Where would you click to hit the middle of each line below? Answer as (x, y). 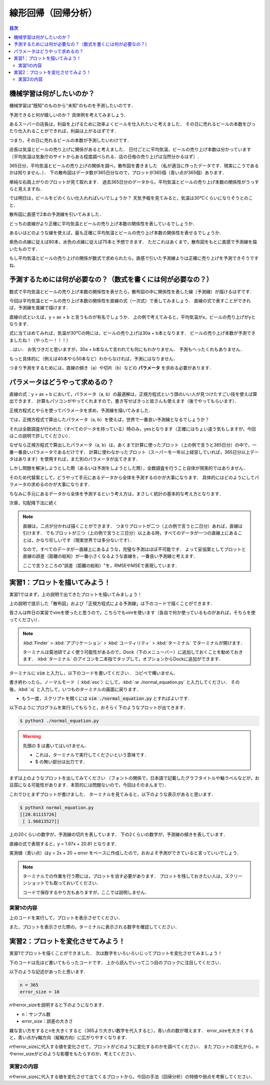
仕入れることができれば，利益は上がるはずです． (68, 131)
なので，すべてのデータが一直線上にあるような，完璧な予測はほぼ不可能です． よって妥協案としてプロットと (134, 549)
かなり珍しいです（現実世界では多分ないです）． (85, 540)
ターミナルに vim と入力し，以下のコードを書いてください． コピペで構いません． (94, 673)
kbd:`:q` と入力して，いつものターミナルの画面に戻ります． (80, 689)
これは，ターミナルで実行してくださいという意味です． (92, 755)
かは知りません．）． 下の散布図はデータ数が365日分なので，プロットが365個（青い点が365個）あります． (118, 172)
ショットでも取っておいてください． (64, 883)
